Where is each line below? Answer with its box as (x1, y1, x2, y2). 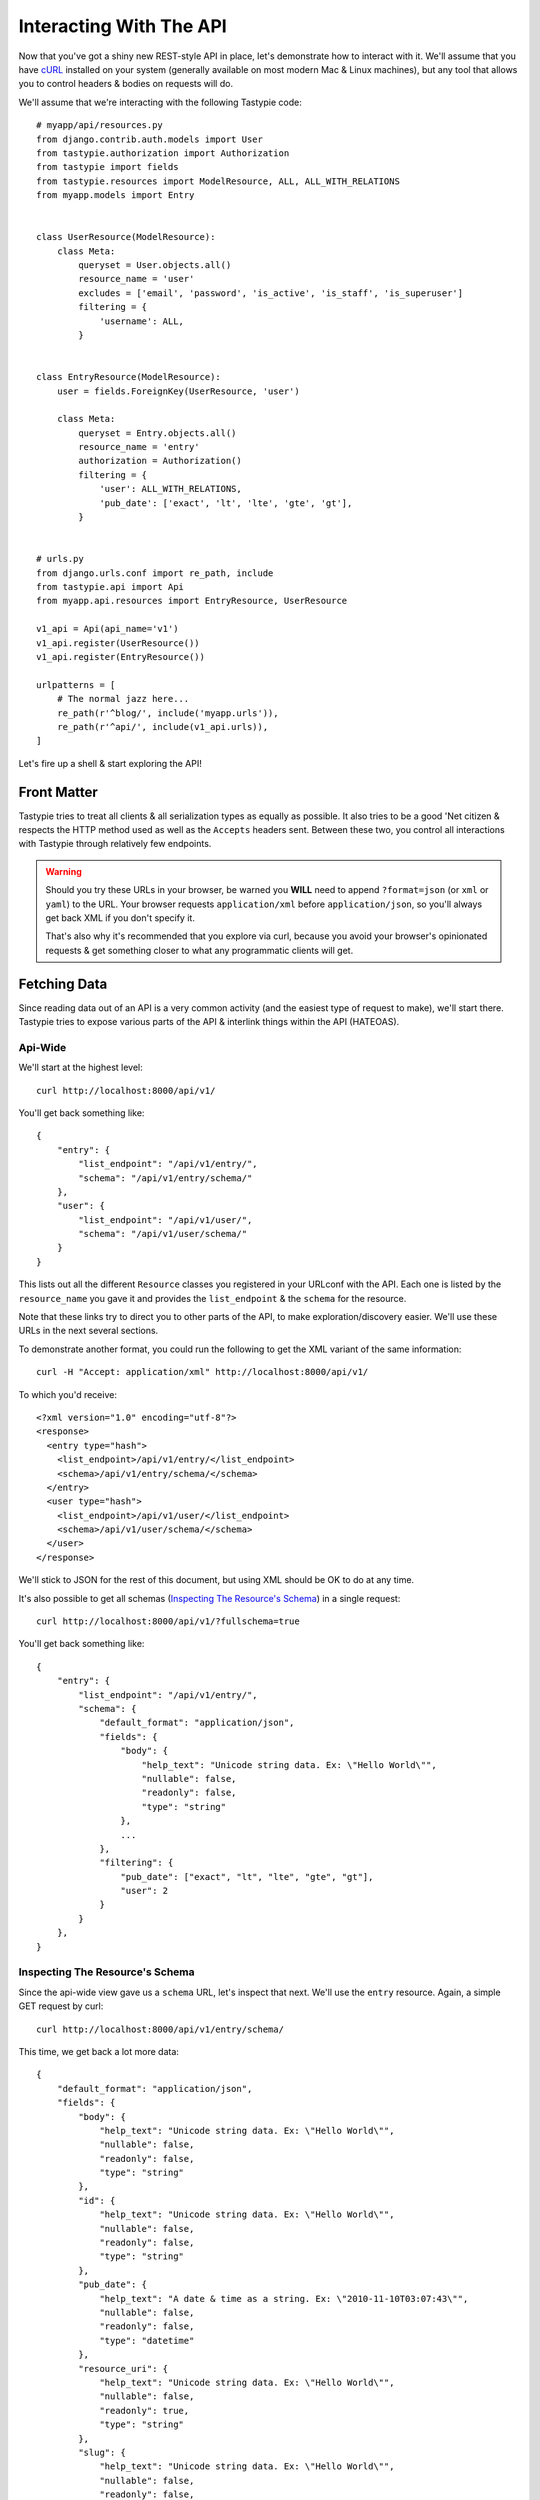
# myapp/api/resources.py (36, 120, 164, 131)
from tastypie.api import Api (36, 581, 185, 592)
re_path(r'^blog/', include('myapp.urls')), (56, 707, 279, 719)
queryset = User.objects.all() (78, 260, 232, 271)
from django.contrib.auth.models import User (36, 133, 264, 145)
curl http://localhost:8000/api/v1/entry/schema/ (36, 2023, 285, 2035)
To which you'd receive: (18, 1388, 117, 1400)
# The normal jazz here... (56, 693, 190, 705)
